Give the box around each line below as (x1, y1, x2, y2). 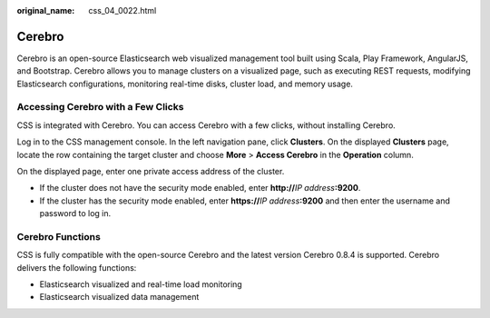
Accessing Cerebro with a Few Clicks (16, 101, 184, 114)
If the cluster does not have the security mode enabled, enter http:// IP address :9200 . (39, 183, 361, 194)
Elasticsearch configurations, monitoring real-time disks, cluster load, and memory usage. (16, 78, 354, 89)
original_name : (16, 5, 75, 15)
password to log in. (39, 208, 112, 219)
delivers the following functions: (16, 262, 137, 273)
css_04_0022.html (88, 5, 157, 15)
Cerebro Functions (16, 230, 102, 243)
